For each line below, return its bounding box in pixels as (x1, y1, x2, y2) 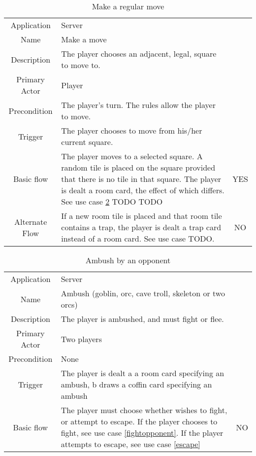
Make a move (61, 34, 107, 45)
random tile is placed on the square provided (61, 162, 216, 173)
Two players (61, 333, 102, 345)
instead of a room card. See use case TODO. (61, 233, 215, 244)
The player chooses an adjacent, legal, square (61, 48, 217, 59)
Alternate (14, 215, 47, 227)
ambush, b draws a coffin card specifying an (61, 379, 212, 390)
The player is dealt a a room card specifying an (61, 367, 224, 379)
